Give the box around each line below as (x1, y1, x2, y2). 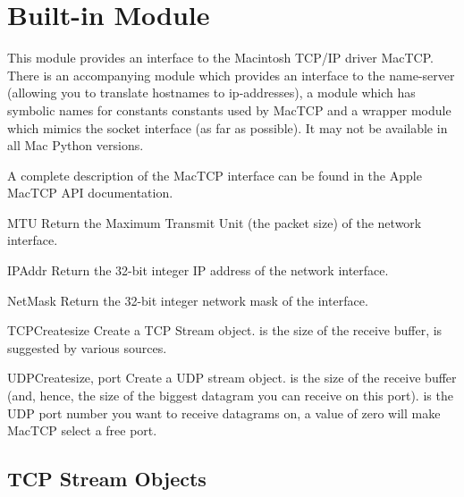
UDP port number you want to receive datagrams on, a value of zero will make (7, 403, 441, 422)
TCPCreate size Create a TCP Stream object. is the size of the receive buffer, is (7, 321, 443, 340)
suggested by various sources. (7, 338, 167, 357)
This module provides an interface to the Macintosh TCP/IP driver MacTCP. (7, 48, 434, 67)
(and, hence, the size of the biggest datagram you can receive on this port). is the (7, 386, 453, 405)
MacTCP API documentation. (7, 183, 173, 202)
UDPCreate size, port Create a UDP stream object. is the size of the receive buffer (7, 368, 457, 387)
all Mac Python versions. (7, 136, 144, 155)
